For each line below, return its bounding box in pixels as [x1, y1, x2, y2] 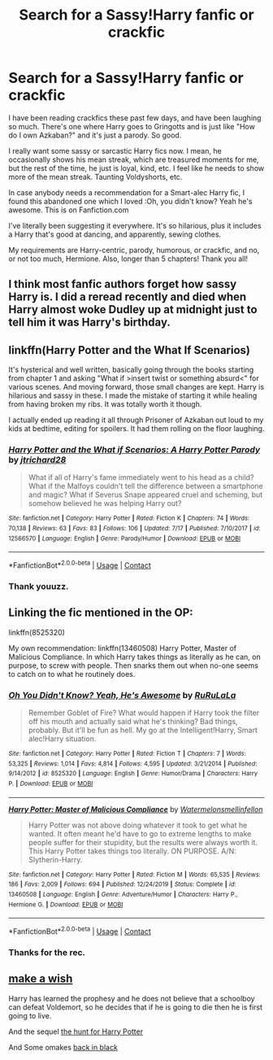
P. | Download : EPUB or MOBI [8, 779, 93, 788]
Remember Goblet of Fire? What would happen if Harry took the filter [28, 708, 260, 718]
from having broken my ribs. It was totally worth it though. [8, 399, 202, 409]
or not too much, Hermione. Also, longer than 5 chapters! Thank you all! [8, 254, 249, 264]
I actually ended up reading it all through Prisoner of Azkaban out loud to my [8, 415, 264, 425]
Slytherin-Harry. [28, 854, 83, 864]
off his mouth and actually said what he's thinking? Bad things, [28, 717, 238, 726]
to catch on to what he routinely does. [8, 669, 136, 678]
